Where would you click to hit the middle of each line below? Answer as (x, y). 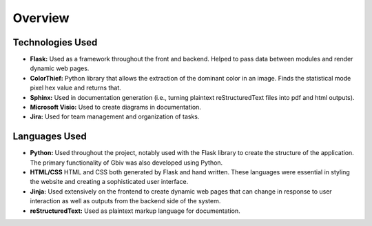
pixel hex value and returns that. (76, 88)
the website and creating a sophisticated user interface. (109, 182)
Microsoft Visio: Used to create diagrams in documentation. (115, 107)
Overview (41, 18)
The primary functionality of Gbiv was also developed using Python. (126, 163)
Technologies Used (55, 42)
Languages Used (50, 137)
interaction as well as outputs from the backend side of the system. (125, 201)
